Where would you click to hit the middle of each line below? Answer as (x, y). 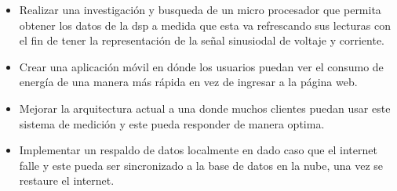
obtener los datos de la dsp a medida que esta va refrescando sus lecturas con (205, 25)
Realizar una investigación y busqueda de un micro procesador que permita (200, 9)
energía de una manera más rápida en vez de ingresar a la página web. (188, 82)
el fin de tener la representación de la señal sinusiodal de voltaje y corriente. (202, 40)
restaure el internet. (67, 180)
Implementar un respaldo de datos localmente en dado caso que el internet (198, 150)
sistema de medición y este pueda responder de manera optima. (172, 123)
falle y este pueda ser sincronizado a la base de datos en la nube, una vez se (201, 165)
